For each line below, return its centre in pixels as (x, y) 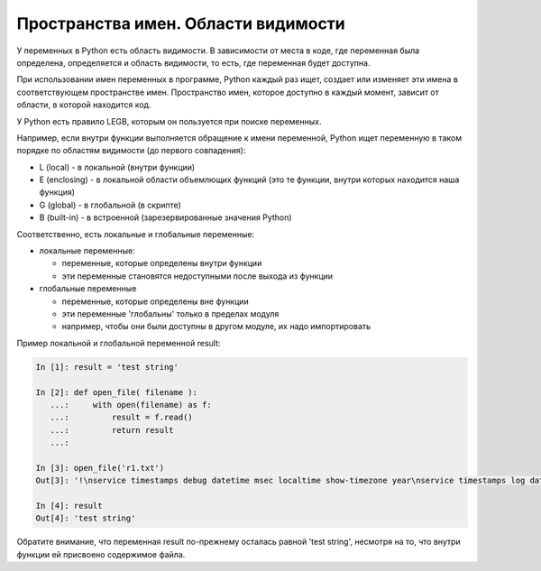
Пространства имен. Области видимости (181, 23)
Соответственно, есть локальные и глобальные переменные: (136, 234)
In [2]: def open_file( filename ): (117, 392)
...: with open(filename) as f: (131, 405)
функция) (57, 192)
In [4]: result (69, 506)
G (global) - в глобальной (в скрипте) (110, 205)
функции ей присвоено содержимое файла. (101, 554)
